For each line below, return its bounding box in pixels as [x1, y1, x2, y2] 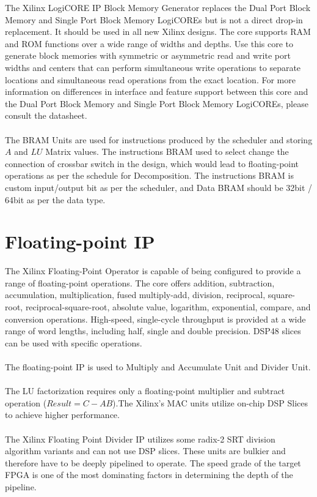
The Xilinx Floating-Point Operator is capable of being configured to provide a [5, 264, 301, 277]
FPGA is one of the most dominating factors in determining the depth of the [5, 468, 293, 481]
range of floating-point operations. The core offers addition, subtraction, [5, 276, 275, 289]
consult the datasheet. [5, 109, 87, 122]
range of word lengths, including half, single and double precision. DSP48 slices [5, 324, 301, 337]
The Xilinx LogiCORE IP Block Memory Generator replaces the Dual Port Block [5, 1, 311, 13]
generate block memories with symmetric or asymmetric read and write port [5, 49, 291, 62]
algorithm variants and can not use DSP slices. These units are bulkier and [5, 444, 286, 457]
